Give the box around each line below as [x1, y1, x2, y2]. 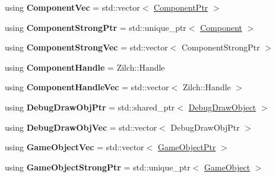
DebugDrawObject [188, 100, 256, 113]
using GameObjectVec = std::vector [5, 141, 144, 153]
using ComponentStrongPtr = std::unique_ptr [5, 21, 186, 33]
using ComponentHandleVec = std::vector [5, 81, 169, 93]
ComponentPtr [154, 1, 208, 13]
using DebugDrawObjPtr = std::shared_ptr [5, 100, 175, 113]
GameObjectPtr [157, 141, 216, 153]
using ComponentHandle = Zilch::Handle [5, 61, 165, 73]
